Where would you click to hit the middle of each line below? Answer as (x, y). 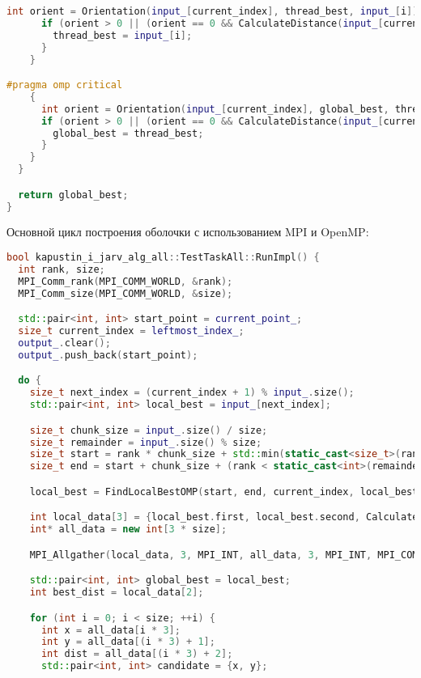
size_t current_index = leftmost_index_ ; (131, 331)
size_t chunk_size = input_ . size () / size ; (149, 430)
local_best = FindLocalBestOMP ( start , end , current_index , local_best (224, 492)
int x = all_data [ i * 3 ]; (111, 630)
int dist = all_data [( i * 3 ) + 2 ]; (137, 654)
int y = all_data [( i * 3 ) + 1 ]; (128, 642)
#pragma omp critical (65, 85)
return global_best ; (73, 195)
